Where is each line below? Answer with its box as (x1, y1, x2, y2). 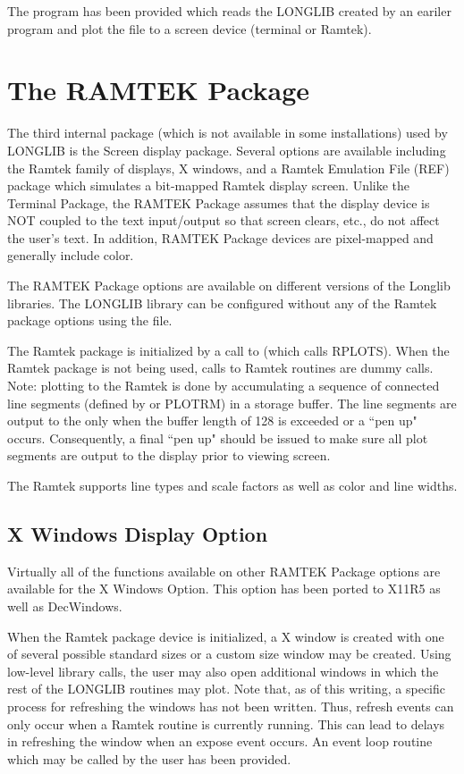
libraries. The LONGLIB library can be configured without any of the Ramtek (7, 293, 437, 312)
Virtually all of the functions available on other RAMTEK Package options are (7, 561, 441, 580)
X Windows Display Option (7, 519, 268, 547)
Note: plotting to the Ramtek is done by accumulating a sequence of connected (7, 376, 440, 395)
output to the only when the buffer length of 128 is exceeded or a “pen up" (7, 411, 418, 430)
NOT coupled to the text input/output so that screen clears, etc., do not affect (7, 211, 440, 230)
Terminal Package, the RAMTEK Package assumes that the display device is (7, 193, 430, 212)
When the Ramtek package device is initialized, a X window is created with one (7, 627, 444, 645)
